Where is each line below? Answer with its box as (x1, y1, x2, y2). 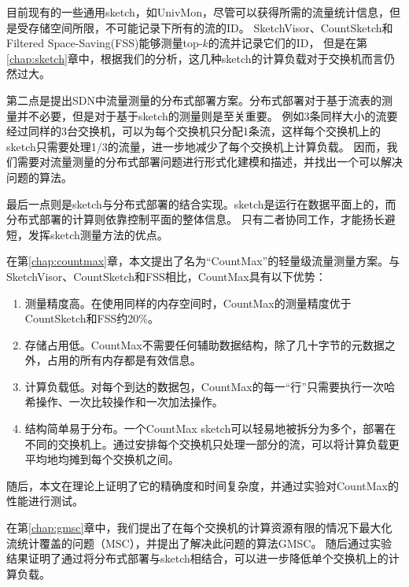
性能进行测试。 (6, 493, 83, 509)
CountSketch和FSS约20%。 (24, 310, 159, 327)
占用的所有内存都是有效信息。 (46, 352, 201, 368)
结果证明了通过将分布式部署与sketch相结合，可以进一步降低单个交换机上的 (6, 550, 389, 567)
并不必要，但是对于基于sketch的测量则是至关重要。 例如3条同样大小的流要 (17, 107, 398, 124)
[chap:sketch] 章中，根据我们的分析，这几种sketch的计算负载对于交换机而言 (6, 50, 384, 66)
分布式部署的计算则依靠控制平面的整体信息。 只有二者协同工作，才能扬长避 (6, 211, 396, 227)
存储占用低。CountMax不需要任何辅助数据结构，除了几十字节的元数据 (24, 336, 385, 353)
